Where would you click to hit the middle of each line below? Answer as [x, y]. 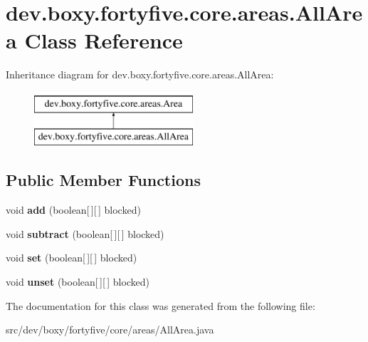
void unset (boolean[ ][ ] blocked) [78, 282]
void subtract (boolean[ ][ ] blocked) [85, 233]
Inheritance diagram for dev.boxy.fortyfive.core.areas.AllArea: [140, 74]
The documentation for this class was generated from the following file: [161, 305]
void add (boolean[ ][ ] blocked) [73, 210]
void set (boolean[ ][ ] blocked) [72, 258]
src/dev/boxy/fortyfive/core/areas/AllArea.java [110, 330]
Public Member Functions [103, 180]
